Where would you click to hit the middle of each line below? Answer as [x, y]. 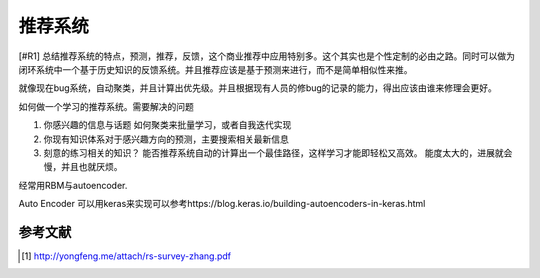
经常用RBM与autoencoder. [73, 185]
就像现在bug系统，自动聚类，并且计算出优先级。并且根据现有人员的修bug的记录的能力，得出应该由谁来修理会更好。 [257, 88]
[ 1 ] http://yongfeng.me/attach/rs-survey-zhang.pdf [126, 256]
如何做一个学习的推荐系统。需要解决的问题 [106, 106]
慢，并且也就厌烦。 [83, 167]
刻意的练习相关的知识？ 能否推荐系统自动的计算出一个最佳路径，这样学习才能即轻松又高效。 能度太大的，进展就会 [278, 152]
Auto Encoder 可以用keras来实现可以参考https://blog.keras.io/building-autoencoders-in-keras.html [222, 204]
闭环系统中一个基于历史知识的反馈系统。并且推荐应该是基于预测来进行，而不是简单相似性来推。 [215, 69]
